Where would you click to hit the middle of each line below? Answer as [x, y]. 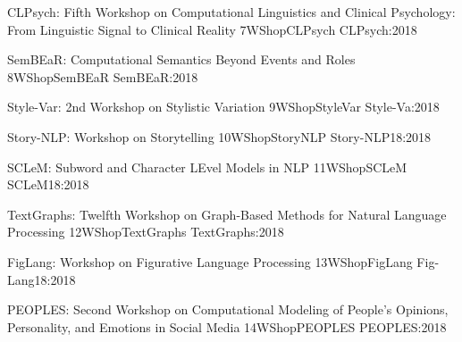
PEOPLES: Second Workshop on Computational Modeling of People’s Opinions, [228, 309]
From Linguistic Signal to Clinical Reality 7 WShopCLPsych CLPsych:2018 [212, 29]
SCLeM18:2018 [48, 184]
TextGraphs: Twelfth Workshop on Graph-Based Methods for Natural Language [227, 214]
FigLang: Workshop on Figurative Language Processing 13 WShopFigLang [210, 261]
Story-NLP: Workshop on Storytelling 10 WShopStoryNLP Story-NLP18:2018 [219, 136]
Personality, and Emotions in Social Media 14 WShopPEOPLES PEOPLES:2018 [227, 326]
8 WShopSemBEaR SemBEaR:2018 [103, 76]
